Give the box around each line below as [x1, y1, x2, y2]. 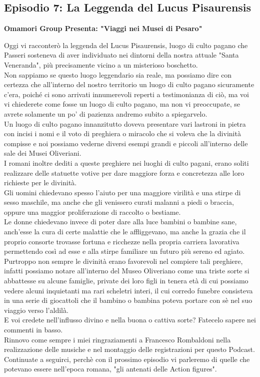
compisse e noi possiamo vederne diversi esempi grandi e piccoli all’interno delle [4, 138, 248, 148]
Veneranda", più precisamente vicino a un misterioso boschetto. [4, 59, 198, 70]
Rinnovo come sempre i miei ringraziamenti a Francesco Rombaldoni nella [4, 334, 231, 344]
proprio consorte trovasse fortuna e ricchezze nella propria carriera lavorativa [4, 236, 239, 246]
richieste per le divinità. [4, 177, 77, 188]
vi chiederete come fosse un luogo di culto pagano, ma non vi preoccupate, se [4, 99, 240, 109]
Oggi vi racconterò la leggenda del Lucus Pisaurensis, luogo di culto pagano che [4, 40, 248, 50]
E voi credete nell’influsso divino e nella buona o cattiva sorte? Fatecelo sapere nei [4, 314, 256, 325]
